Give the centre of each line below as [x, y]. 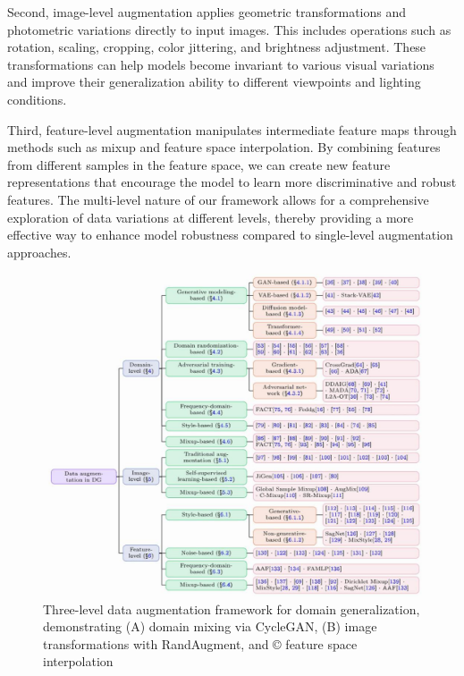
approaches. [39, 252]
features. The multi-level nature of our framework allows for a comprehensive [218, 199]
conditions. [37, 99]
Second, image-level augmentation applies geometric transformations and [207, 12]
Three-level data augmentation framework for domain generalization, [232, 608]
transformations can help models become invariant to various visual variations [221, 64]
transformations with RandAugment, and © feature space [200, 643]
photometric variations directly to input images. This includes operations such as [229, 29]
